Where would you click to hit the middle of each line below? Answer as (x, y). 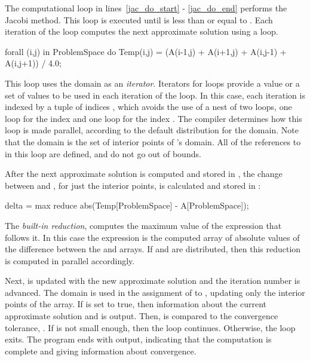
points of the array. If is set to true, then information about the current (136, 304)
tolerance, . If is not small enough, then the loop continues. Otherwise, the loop (150, 327)
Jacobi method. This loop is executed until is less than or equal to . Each (139, 19)
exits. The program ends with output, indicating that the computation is (138, 339)
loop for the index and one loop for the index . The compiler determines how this (154, 118)
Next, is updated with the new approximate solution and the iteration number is (153, 281)
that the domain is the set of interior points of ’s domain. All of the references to (153, 141)
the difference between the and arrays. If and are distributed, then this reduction (153, 249)
